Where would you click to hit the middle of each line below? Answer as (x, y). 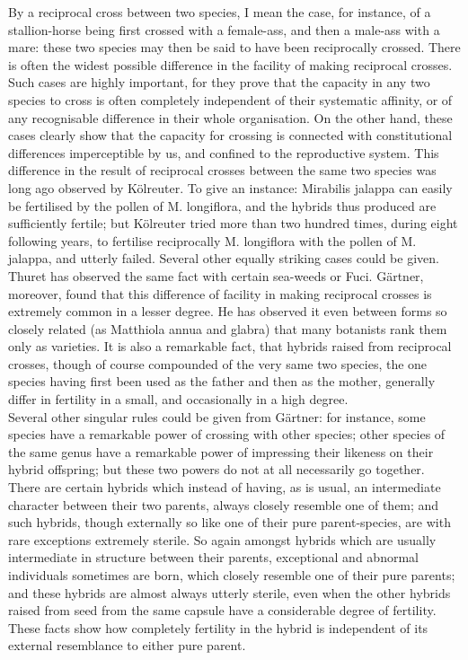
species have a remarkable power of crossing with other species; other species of (227, 434)
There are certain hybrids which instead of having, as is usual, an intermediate (225, 487)
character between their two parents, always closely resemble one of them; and (224, 504)
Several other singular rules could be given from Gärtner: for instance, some (217, 416)
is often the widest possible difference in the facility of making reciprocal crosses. (230, 64)
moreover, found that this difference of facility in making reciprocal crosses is (220, 293)
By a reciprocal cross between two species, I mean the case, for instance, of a (220, 12)
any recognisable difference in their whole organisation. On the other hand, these (230, 117)
